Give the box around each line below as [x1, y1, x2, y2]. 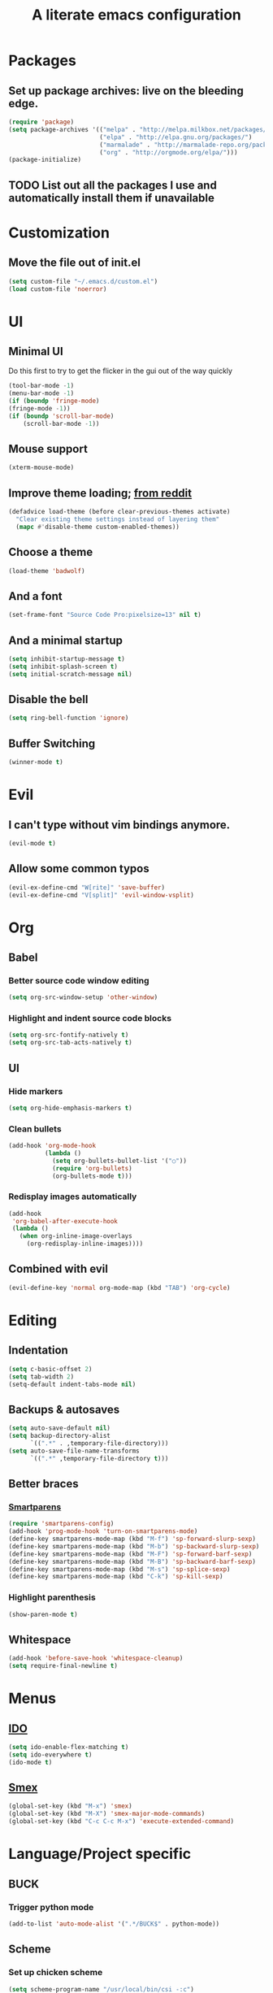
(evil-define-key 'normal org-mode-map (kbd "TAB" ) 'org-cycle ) [8, 1283, 231, 1292]
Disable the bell [8, 693, 89, 706]
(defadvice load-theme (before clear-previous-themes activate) [8, 508, 231, 516]
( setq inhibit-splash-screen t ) [8, 662, 118, 671]
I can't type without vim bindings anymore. [8, 818, 231, 832]
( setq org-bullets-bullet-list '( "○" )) [51, 1157, 187, 1165]
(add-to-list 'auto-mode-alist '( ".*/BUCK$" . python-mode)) [8, 1920, 220, 1928]
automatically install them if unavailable [8, 191, 215, 205]
